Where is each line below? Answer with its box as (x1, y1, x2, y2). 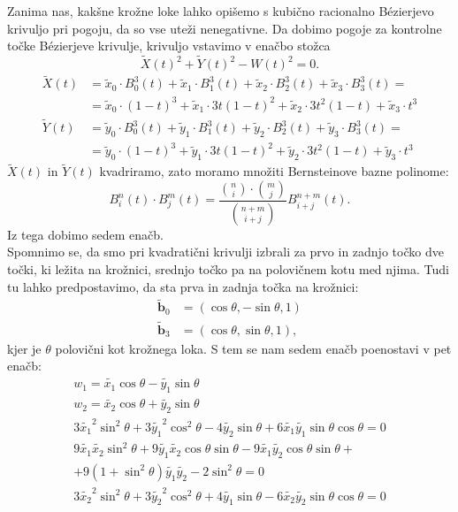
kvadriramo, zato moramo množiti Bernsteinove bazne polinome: (99, 162, 449, 180)
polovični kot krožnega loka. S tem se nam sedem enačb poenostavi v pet (55, 339, 452, 357)
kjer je (7, 339, 42, 357)
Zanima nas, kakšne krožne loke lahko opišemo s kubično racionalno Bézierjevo (7, 2, 434, 19)
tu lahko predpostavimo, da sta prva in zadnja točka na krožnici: (7, 277, 359, 295)
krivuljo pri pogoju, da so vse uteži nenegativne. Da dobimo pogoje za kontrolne (7, 19, 442, 37)
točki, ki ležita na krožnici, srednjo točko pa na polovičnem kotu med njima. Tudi (7, 260, 449, 279)
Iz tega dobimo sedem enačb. (7, 225, 164, 243)
